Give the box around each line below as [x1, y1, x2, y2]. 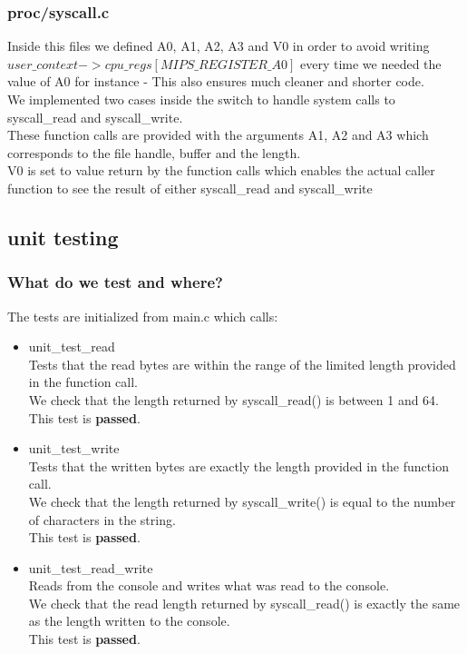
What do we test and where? [7, 271, 223, 293]
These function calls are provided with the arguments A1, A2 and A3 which [7, 125, 429, 144]
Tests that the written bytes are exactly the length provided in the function [28, 456, 449, 475]
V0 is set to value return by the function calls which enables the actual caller [7, 161, 435, 180]
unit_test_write [28, 439, 120, 458]
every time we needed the [300, 54, 442, 73]
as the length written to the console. [28, 611, 230, 630]
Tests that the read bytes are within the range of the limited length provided [28, 354, 456, 373]
